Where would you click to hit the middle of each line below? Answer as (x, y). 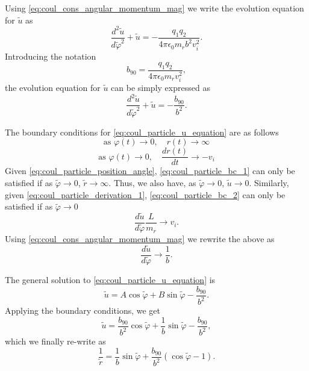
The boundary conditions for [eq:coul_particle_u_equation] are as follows (142, 132)
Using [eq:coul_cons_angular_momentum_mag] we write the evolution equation (154, 8)
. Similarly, (269, 182)
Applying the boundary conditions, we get (83, 310)
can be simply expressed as (161, 88)
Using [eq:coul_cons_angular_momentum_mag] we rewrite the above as (140, 239)
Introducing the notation (51, 56)
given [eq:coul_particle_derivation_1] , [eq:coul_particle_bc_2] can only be (145, 194)
